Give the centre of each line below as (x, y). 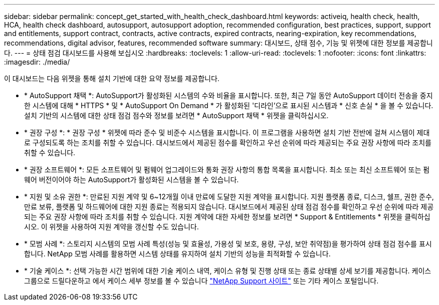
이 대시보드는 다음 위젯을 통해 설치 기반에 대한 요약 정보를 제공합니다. (112, 78)
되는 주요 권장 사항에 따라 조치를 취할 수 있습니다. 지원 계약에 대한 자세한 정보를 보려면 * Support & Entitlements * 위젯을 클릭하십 (227, 217)
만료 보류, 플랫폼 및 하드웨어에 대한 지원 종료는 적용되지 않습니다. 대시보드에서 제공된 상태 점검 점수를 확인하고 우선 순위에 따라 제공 (229, 207)
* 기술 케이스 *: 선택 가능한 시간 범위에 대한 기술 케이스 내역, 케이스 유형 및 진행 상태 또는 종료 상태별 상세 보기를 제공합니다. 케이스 (228, 271)
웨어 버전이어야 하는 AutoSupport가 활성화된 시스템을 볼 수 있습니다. (132, 180)
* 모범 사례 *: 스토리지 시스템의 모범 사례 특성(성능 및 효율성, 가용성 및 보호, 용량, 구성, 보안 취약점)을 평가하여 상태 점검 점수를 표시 (228, 244)
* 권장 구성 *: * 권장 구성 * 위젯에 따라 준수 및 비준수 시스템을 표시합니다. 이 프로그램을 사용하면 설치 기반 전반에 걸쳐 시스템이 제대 (227, 132)
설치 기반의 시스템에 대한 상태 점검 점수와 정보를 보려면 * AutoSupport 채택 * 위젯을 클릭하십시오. (176, 115)
